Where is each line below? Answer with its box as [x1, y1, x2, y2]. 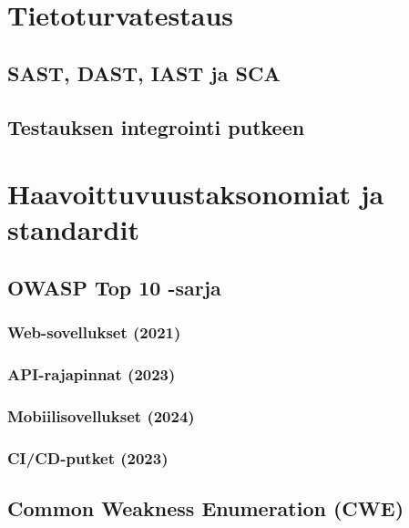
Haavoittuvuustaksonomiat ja [7, 175, 384, 212]
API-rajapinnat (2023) [7, 363, 176, 386]
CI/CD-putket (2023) [7, 446, 169, 469]
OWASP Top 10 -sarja [7, 273, 221, 301]
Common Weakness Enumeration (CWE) [7, 494, 404, 523]
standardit [7, 211, 139, 248]
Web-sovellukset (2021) [7, 321, 181, 344]
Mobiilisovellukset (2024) [7, 404, 195, 427]
